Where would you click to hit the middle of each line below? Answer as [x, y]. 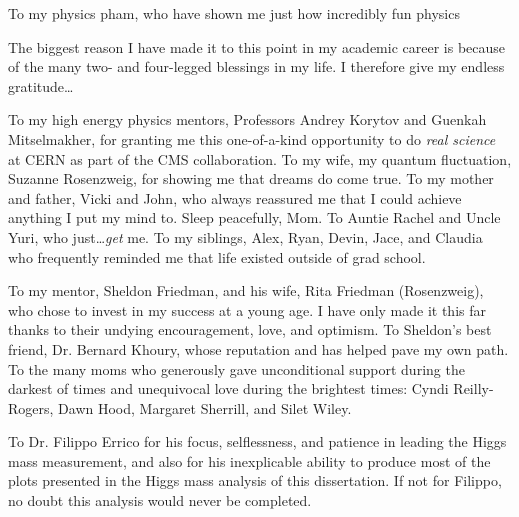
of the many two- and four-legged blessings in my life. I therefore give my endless [256, 66]
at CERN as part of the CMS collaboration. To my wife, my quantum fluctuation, [260, 158]
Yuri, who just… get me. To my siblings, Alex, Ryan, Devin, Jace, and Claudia [245, 236]
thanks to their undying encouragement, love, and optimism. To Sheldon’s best [250, 329]
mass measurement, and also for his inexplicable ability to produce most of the [249, 460]
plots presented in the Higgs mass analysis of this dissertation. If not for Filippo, [255, 480]
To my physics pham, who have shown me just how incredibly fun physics [234, 13]
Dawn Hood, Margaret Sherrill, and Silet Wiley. [205, 407]
